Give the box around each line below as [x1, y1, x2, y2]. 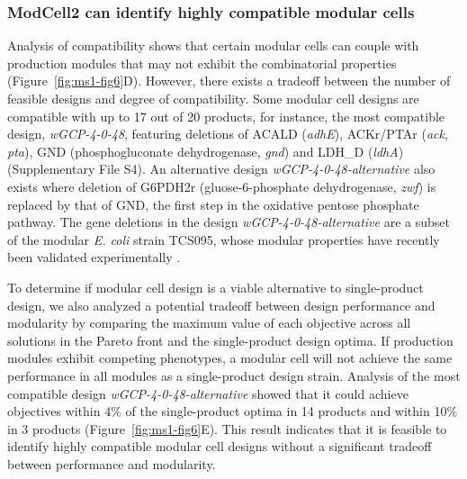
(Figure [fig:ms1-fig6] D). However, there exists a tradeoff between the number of [7, 71, 451, 90]
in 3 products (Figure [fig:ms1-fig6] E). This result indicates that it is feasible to [7, 419, 447, 438]
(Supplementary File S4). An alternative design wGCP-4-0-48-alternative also [7, 159, 436, 178]
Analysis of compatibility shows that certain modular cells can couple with [7, 36, 419, 55]
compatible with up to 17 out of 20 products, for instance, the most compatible [7, 106, 445, 125]
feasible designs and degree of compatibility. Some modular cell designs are [7, 89, 419, 107]
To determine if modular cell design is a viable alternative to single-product [7, 277, 424, 296]
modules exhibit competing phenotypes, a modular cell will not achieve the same [7, 348, 453, 367]
